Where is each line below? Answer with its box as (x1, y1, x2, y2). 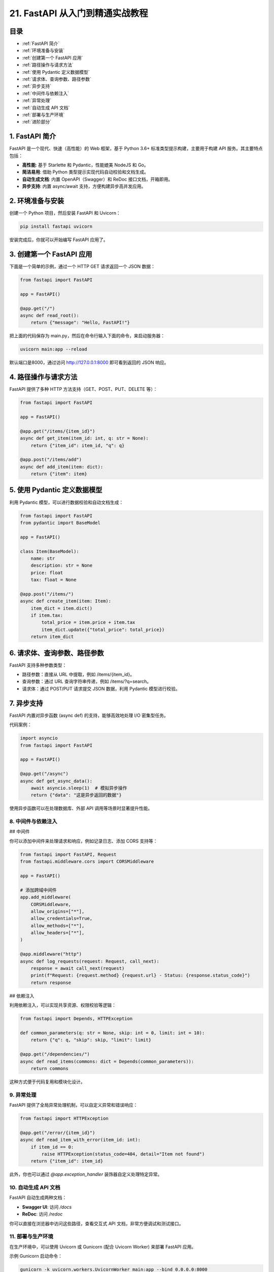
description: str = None (30, 563, 93, 568)
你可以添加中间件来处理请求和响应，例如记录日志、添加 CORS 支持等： (9, 837, 158, 844)
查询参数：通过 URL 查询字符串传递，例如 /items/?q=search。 (22, 678, 152, 684)
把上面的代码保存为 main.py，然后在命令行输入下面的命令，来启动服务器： (9, 333, 165, 339)
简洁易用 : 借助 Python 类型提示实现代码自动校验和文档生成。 (22, 169, 149, 175)
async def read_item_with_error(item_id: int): (20, 1137, 141, 1143)
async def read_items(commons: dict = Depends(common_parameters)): (20, 1058, 194, 1064)
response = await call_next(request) (30, 966, 125, 971)
